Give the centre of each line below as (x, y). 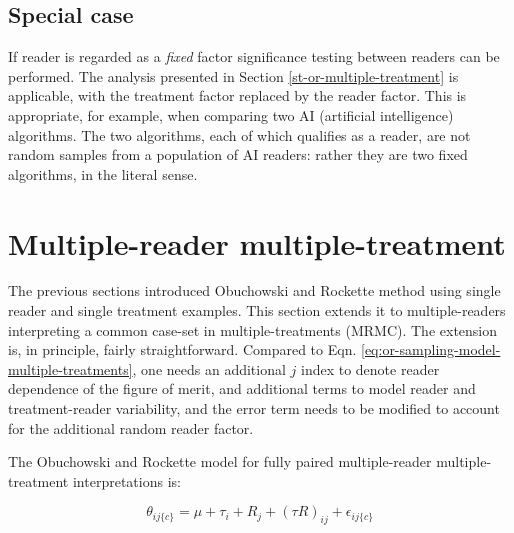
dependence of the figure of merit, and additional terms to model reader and (242, 388)
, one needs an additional (209, 368)
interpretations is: (126, 480)
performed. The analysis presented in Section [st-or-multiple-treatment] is (233, 75)
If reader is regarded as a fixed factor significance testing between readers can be (254, 56)
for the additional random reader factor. (131, 427)
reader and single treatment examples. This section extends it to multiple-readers (257, 310)
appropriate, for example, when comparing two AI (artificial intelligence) (231, 114)
